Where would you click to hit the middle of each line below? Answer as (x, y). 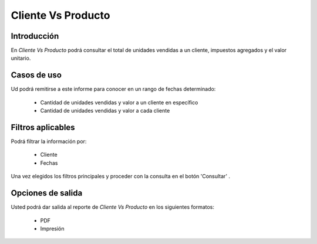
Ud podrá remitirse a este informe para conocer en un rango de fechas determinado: (113, 89)
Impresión (52, 228)
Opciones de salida (47, 193)
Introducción (35, 36)
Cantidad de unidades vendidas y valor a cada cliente (105, 111)
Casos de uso (36, 75)
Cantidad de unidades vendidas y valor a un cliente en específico (119, 102)
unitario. (21, 58)
